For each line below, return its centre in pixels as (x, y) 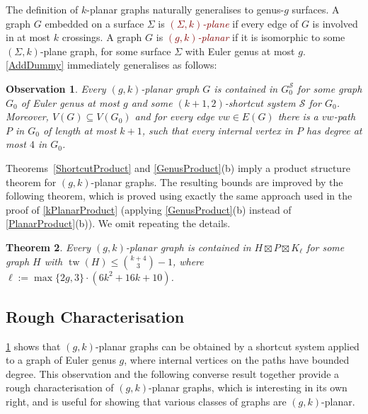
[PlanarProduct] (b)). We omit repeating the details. (118, 223)
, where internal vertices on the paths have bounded (237, 360)
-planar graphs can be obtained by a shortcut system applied (227, 346)
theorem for (31, 182)
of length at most (80, 130)
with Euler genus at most (240, 51)
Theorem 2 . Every (48, 247)
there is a (298, 116)
